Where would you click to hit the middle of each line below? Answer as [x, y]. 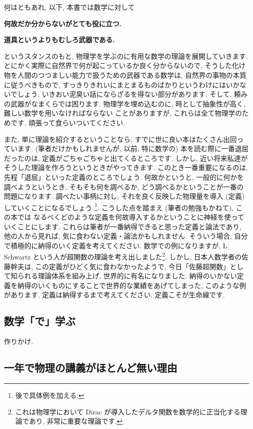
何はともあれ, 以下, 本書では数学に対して [69, 7]
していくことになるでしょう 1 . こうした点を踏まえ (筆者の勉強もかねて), [119, 206]
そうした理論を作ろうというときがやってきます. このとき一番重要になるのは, [126, 167]
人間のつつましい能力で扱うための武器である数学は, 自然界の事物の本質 [132, 75]
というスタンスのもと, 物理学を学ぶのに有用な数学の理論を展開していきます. [126, 56]
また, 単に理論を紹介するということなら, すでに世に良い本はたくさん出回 [120, 139]
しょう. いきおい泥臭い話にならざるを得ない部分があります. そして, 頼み [132, 94]
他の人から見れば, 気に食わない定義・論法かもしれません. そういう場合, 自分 [126, 236]
